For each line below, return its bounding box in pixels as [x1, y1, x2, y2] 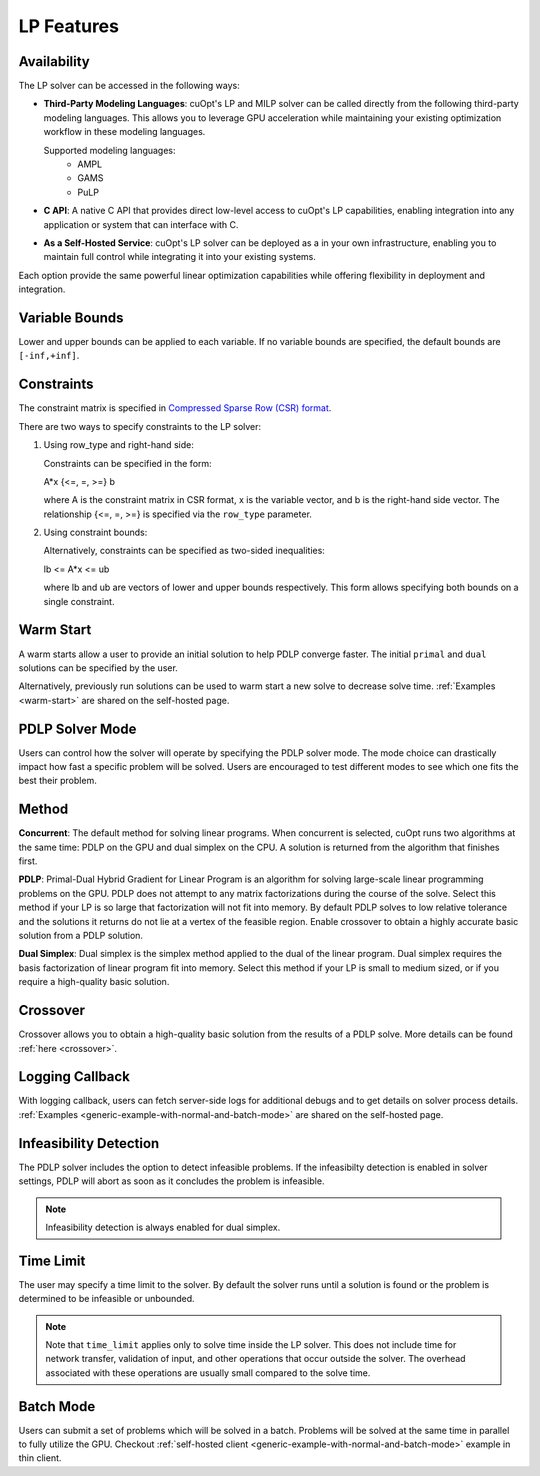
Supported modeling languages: [43, 144, 176, 156]
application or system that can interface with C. [43, 218, 239, 230]
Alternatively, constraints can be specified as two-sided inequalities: [43, 545, 325, 557]
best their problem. [18, 775, 97, 787]
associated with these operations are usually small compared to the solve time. [45, 1366, 371, 1379]
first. [18, 855, 38, 867]
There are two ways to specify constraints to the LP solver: [18, 420, 262, 432]
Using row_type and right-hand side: [43, 439, 194, 451]
